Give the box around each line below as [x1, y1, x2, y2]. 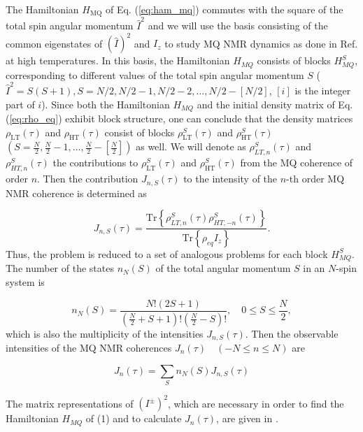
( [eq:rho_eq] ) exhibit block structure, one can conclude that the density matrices [6, 111, 353, 126]
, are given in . [216, 411, 278, 426]
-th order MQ [286, 171, 345, 186]
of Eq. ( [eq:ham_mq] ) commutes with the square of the [105, 2, 343, 16]
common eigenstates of [6, 36, 103, 50]
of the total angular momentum [155, 261, 291, 275]
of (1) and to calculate [85, 411, 182, 426]
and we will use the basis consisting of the [148, 18, 328, 33]
